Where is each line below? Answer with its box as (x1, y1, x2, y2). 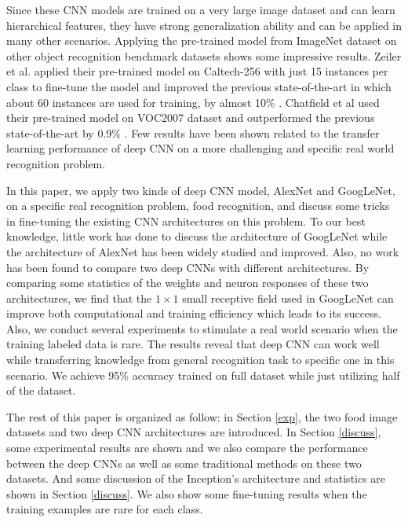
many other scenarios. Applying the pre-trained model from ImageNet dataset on (6, 32, 397, 49)
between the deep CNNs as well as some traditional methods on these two (6, 454, 362, 471)
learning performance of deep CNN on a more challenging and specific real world (6, 140, 395, 156)
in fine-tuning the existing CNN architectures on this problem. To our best (6, 212, 366, 229)
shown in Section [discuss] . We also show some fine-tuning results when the (6, 485, 367, 502)
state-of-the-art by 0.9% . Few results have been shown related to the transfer (6, 124, 380, 141)
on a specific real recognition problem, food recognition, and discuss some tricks (6, 197, 390, 214)
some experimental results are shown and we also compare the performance (6, 439, 368, 456)
